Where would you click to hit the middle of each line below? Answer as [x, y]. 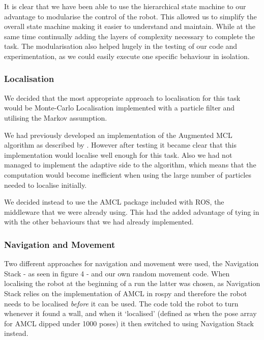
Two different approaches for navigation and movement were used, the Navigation [131, 263]
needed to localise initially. [46, 185]
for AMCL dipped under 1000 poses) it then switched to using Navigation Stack [129, 323]
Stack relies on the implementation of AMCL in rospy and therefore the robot [126, 293]
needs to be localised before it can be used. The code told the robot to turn [121, 303]
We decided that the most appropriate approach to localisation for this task [122, 97]
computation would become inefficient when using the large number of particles [128, 174]
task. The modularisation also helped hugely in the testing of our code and [121, 46]
